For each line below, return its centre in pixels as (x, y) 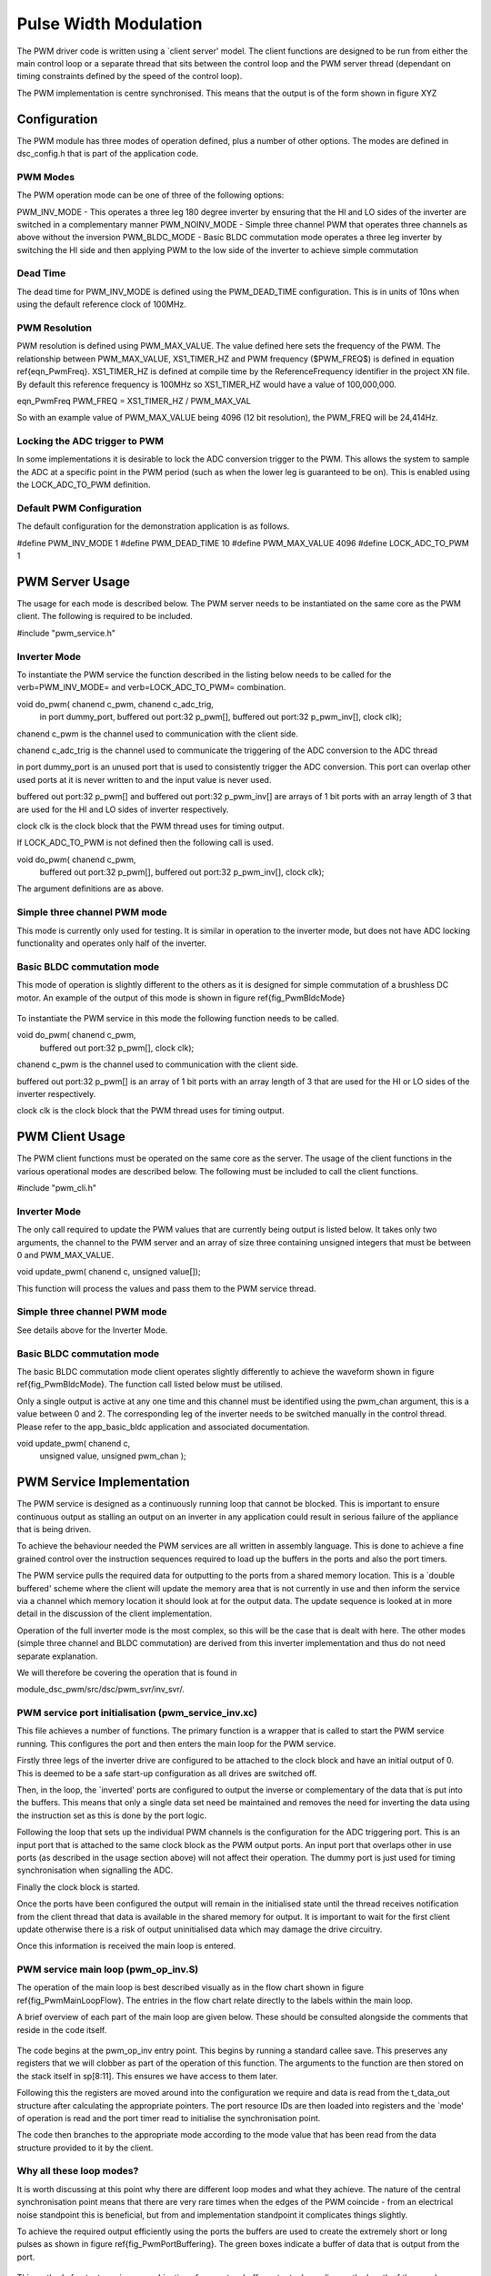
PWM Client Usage (71, 1137)
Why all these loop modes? (78, 2171)
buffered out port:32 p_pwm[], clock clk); (117, 1048)
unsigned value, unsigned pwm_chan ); (113, 1456)
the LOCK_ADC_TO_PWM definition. (84, 485)
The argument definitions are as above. (90, 889)
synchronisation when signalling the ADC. (95, 1870)
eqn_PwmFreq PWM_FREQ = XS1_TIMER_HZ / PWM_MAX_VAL (134, 401)
